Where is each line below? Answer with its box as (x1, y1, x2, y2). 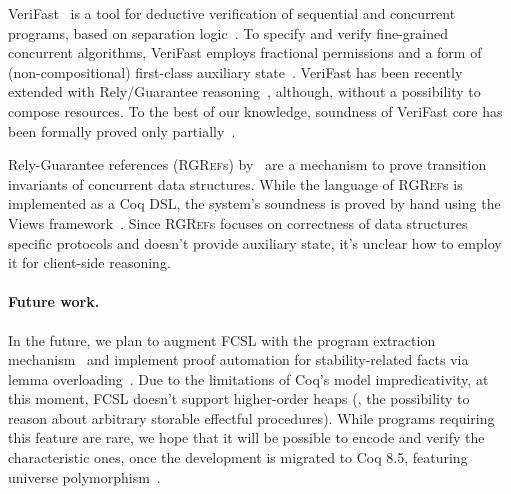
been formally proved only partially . (8, 120, 236, 141)
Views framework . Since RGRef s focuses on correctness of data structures (8, 212, 468, 233)
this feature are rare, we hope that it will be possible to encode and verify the (8, 427, 485, 448)
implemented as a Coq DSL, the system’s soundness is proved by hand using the (8, 193, 501, 214)
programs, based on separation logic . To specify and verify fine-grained (8, 22, 448, 43)
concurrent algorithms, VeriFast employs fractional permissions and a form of (8, 42, 482, 63)
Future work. (8, 291, 100, 312)
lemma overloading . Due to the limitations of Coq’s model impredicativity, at (8, 368, 489, 389)
